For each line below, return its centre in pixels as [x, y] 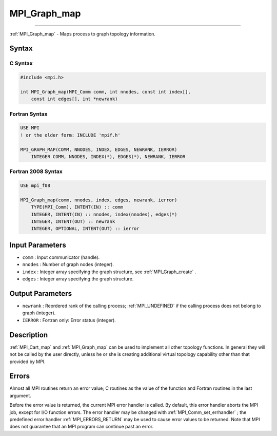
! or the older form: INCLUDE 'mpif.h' [70, 135]
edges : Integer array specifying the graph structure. [78, 279]
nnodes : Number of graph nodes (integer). [68, 264]
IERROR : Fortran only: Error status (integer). [69, 320]
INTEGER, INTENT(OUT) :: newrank [73, 222]
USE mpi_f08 [35, 186]
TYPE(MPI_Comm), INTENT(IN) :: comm [77, 207]
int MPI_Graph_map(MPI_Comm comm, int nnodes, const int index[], [105, 92]
